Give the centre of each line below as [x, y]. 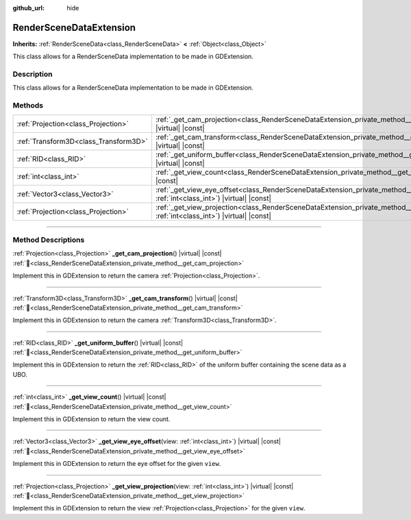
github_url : [28, 8]
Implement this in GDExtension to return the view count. [91, 419]
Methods [28, 106]
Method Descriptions [49, 240]
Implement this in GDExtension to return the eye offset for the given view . [117, 464]
